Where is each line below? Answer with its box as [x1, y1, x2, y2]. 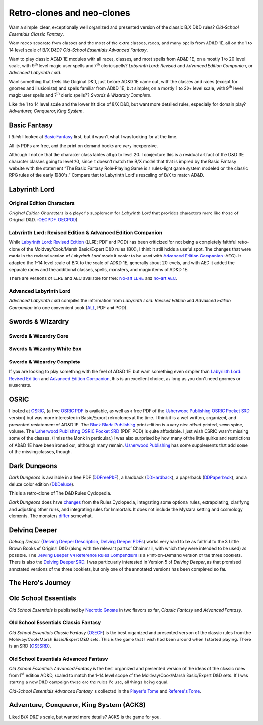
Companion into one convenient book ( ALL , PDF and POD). [9, 304, 128, 310]
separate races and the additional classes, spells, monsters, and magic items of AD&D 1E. [9, 266, 188, 272]
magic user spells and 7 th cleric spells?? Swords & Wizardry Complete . [9, 91, 151, 98]
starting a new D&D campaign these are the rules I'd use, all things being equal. [9, 679, 169, 685]
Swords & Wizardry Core [9, 332, 69, 339]
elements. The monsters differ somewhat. [9, 513, 93, 519]
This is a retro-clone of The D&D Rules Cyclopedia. [9, 490, 112, 496]
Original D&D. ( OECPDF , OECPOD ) [9, 217, 78, 223]
